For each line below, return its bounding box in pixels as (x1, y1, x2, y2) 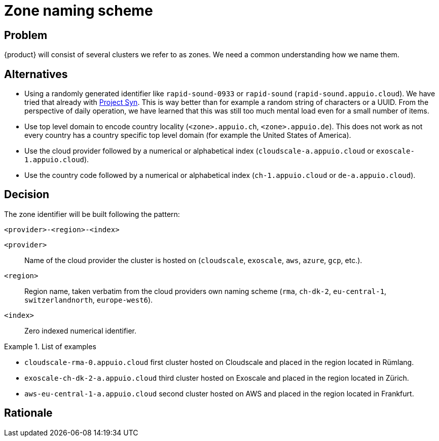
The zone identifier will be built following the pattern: (4, 209, 180, 218)
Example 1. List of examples (4, 342, 96, 351)
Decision (4, 188, 50, 201)
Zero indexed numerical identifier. (24, 326, 137, 335)
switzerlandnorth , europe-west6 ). (24, 295, 153, 304)
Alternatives (4, 67, 68, 81)
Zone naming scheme (4, 2, 153, 19)
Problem (4, 28, 48, 42)
